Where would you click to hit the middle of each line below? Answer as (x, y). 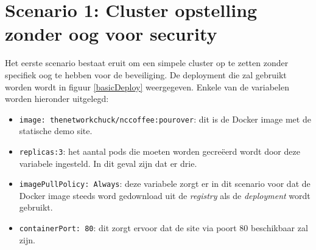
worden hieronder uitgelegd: (57, 99)
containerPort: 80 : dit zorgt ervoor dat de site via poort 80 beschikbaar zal (163, 228)
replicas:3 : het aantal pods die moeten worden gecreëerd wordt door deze (160, 151)
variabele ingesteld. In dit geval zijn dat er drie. (108, 163)
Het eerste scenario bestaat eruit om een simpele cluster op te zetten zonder (147, 63)
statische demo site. (56, 131)
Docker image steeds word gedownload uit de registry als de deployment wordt (165, 195)
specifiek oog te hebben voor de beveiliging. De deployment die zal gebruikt (146, 74)
